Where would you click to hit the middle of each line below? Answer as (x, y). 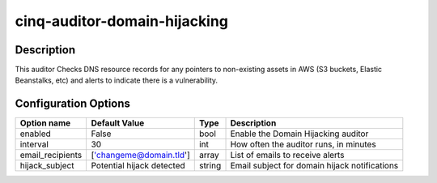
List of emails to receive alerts (287, 155)
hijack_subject (47, 166)
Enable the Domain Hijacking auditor (299, 134)
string (210, 166)
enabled (36, 134)
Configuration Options (73, 104)
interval (34, 144)
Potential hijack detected (138, 166)
